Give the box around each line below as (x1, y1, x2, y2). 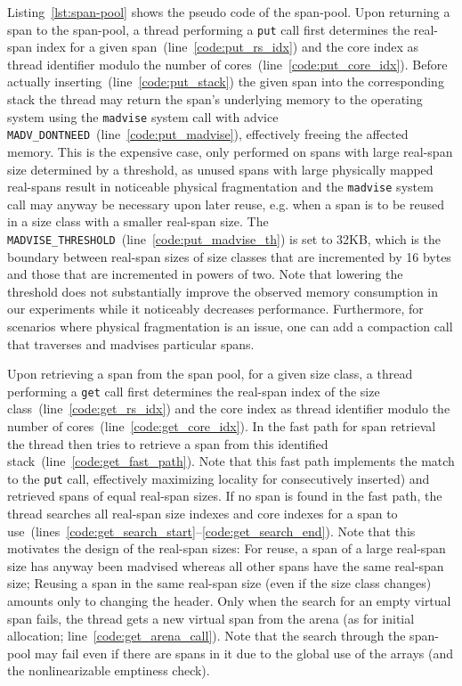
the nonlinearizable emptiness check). (7, 661, 210, 680)
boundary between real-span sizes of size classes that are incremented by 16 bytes (7, 247, 451, 265)
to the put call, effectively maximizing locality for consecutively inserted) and (7, 469, 430, 487)
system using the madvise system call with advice (7, 107, 279, 126)
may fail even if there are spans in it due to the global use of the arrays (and (35, 643, 453, 662)
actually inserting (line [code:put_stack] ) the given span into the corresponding (7, 72, 444, 91)
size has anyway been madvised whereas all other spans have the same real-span (7, 556, 444, 575)
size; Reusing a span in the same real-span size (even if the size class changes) (7, 574, 432, 592)
